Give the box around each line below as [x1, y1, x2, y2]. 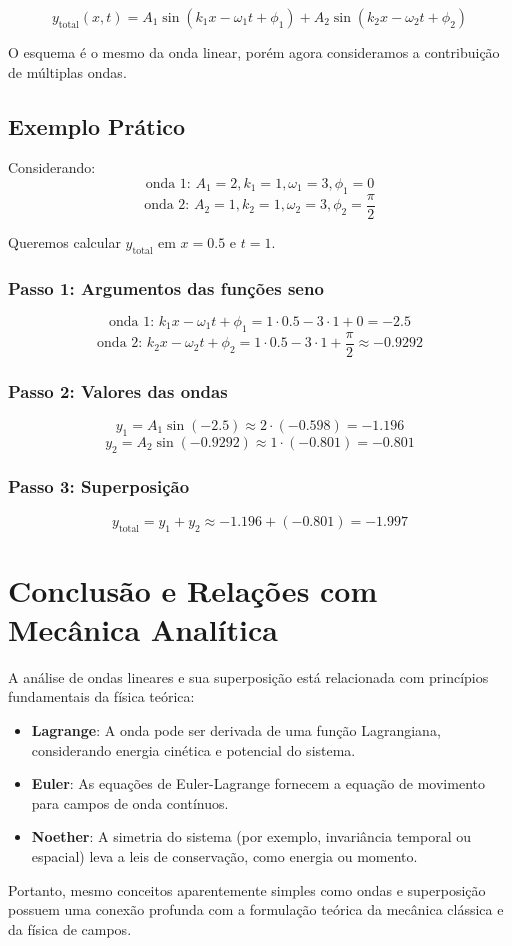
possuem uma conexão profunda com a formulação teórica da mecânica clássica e [8, 899, 504, 920]
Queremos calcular [8, 231, 121, 252]
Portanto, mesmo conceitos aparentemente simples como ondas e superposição [8, 879, 486, 900]
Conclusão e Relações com [8, 569, 378, 610]
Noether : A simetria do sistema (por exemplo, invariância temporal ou [31, 826, 471, 847]
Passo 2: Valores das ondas [8, 378, 228, 403]
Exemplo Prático [8, 110, 186, 141]
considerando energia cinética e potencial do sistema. [31, 739, 356, 760]
